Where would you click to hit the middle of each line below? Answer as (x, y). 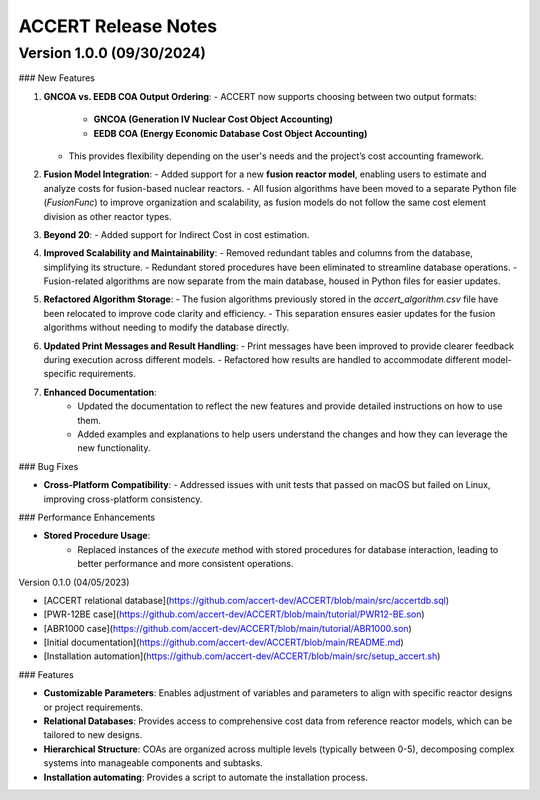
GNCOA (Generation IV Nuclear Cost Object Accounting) (213, 119)
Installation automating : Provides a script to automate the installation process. (206, 777)
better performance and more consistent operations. (185, 564)
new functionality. (114, 448)
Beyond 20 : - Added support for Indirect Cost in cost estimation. (176, 234)
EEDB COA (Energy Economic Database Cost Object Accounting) (230, 133)
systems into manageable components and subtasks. (153, 763)
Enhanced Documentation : (100, 392)
